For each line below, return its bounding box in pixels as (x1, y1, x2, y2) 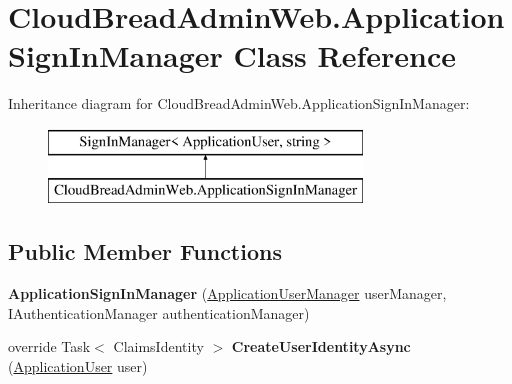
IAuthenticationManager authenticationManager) (8, 302, 310, 323)
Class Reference (233, 35, 457, 76)
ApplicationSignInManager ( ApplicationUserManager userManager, (8, 283, 447, 304)
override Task (8, 336, 91, 357)
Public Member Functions (8, 236, 282, 267)
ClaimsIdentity (113, 336, 204, 357)
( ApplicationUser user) (8, 356, 148, 377)
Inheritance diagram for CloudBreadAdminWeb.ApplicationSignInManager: (8, 93, 470, 114)
